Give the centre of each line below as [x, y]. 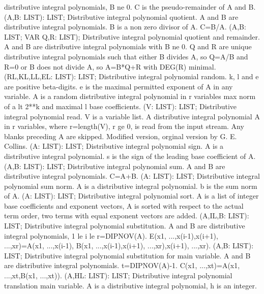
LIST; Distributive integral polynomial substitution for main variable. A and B [127, 255]
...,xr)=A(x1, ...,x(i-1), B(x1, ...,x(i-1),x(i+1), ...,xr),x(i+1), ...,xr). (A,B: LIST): [129, 246]
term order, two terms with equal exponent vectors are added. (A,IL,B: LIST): [127, 216]
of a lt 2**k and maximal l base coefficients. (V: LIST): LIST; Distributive [121, 106]
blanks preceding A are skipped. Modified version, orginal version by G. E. [121, 136]
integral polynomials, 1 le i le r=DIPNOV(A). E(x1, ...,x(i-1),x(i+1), [111, 235]
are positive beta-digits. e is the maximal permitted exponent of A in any [119, 86]
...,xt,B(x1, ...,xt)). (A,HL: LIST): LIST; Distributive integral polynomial [118, 275]
